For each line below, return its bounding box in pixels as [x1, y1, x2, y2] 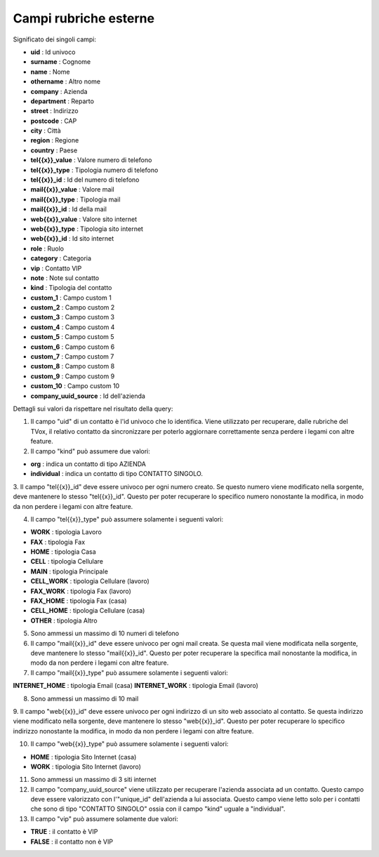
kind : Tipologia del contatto [30, 284, 112, 292]
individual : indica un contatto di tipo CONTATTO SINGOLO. [30, 470, 204, 478]
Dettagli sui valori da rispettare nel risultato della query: [13, 404, 173, 413]
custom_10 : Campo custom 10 [30, 382, 120, 390]
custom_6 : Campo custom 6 [30, 343, 115, 351]
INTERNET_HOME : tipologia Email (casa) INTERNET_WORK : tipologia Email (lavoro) [13, 682, 259, 690]
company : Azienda [30, 87, 88, 95]
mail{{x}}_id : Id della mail [30, 205, 107, 213]
